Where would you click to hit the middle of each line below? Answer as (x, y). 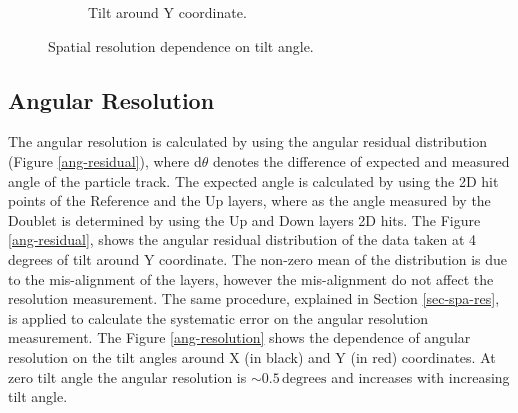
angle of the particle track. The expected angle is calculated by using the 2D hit (253, 180)
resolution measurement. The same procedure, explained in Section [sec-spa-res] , (254, 298)
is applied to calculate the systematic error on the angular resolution (218, 317)
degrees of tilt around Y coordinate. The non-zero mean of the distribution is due (257, 258)
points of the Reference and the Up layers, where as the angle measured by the (249, 200)
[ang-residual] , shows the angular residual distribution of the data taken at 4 (242, 239)
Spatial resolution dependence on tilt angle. (181, 45)
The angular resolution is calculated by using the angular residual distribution (247, 141)
